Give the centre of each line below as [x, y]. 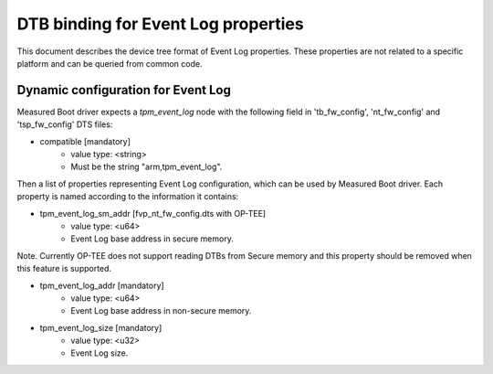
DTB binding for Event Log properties [161, 24]
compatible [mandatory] [85, 141]
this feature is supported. [64, 269]
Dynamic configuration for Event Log [124, 90]
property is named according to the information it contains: [128, 197]
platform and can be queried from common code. [110, 63]
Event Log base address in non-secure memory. [161, 311]
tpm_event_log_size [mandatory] [101, 327]
